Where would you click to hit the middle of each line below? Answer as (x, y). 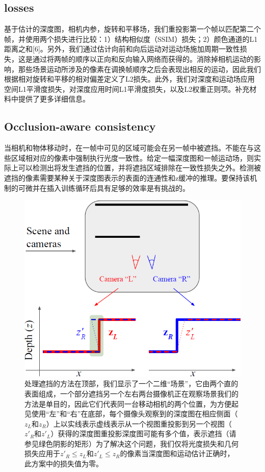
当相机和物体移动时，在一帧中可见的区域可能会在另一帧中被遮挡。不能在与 (129, 148)
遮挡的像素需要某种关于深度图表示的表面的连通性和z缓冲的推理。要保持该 (127, 177)
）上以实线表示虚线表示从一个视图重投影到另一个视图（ (139, 423)
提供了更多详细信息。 (54, 99)
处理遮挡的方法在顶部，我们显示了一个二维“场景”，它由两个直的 (131, 383)
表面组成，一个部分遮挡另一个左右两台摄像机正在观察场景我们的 (131, 393)
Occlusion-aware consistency (80, 126)
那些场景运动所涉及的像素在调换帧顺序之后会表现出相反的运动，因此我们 (139, 69)
